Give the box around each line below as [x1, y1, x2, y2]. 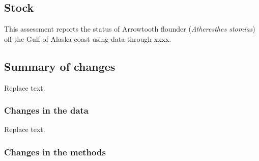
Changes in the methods [4, 145, 106, 158]
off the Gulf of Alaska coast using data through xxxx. [4, 33, 171, 44]
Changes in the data [4, 104, 89, 117]
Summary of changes [4, 58, 116, 74]
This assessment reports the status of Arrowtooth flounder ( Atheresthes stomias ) [4, 23, 255, 34]
